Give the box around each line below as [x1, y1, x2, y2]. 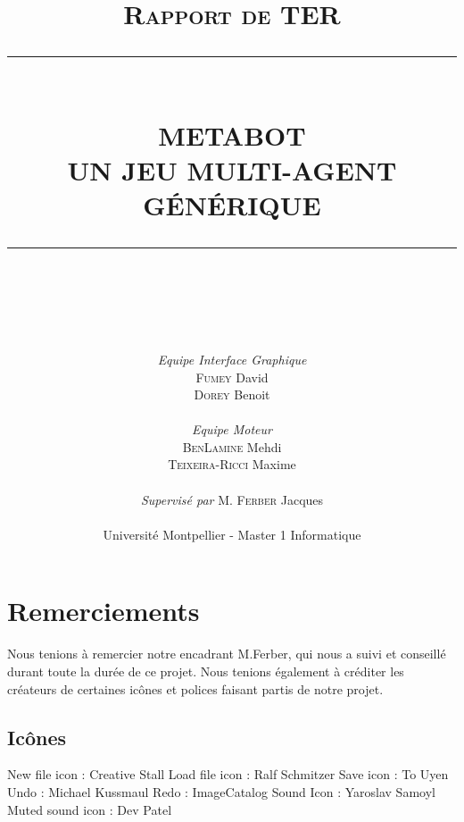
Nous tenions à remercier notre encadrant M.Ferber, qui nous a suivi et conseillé [7, 644, 446, 663]
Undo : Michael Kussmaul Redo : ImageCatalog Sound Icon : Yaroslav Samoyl [7, 782, 435, 801]
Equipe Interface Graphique [157, 349, 307, 368]
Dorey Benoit [194, 385, 270, 404]
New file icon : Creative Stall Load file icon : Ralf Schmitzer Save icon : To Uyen [7, 765, 449, 784]
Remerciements [7, 592, 200, 629]
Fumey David [195, 367, 269, 386]
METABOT [158, 116, 306, 153]
